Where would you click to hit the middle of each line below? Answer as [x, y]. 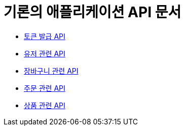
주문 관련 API [45, 88]
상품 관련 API [45, 105]
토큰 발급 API [45, 36]
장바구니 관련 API [51, 71]
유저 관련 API [45, 53]
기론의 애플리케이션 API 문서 [93, 12]
